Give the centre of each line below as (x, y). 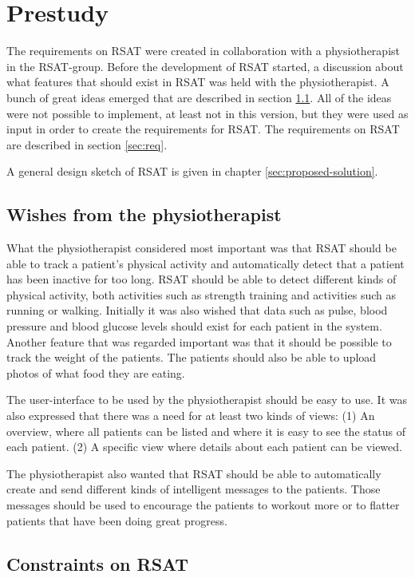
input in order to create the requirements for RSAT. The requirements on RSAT (203, 129)
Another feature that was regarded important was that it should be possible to (199, 341)
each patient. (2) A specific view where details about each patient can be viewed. (204, 447)
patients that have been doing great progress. (117, 520)
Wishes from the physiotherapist (144, 214)
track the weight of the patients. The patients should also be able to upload (192, 357)
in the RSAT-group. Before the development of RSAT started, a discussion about (205, 66)
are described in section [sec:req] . (87, 144)
